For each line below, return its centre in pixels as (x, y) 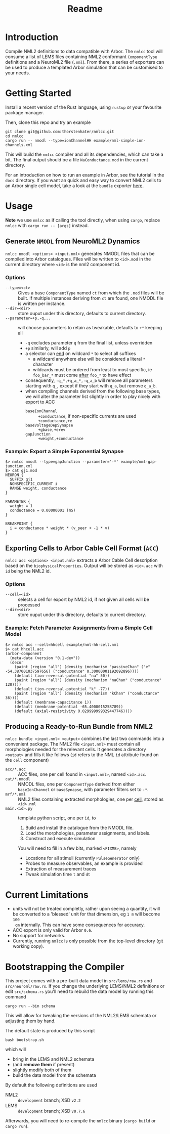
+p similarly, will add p (48, 348)
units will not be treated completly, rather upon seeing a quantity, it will (86, 909)
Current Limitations (47, 895)
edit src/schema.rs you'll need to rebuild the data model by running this (79, 991)
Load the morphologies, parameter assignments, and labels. (88, 833)
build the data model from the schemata (54, 1075)
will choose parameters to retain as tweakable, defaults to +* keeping (90, 327)
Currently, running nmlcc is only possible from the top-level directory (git (88, 941)
